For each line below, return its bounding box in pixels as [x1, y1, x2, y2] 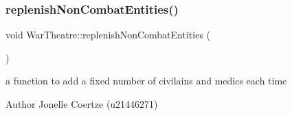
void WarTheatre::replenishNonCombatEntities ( [5, 27, 211, 42]
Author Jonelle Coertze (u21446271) [5, 97, 158, 111]
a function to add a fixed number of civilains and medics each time [5, 73, 287, 88]
